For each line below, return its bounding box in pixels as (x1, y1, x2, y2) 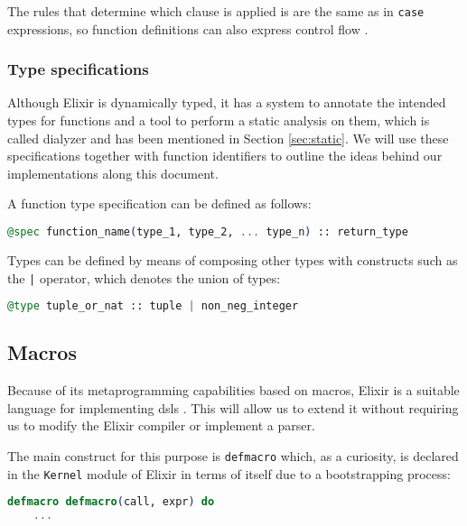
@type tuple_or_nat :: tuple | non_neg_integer (7, 300, 299, 313)
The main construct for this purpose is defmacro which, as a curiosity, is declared (7, 447, 459, 466)
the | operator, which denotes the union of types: (7, 268, 281, 287)
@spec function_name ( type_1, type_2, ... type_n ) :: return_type (7, 226, 408, 239)
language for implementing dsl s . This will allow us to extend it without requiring (7, 398, 459, 417)
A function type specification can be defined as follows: (7, 194, 312, 213)
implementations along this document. (7, 163, 219, 182)
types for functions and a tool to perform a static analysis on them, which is (7, 111, 430, 130)
